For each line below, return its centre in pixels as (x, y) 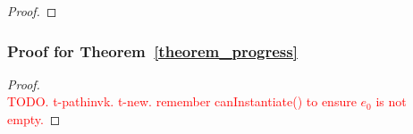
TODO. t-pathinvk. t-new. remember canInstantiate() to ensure (182, 101)
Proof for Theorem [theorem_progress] (152, 50)
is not (391, 101)
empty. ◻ (34, 119)
